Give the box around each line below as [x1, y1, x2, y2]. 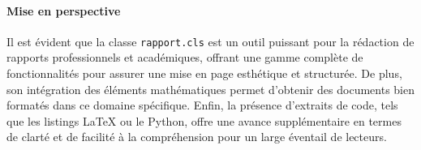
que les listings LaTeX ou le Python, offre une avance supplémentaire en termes [6, 112, 402, 129]
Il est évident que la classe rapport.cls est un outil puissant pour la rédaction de [6, 32, 415, 49]
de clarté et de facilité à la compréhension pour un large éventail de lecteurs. [6, 128, 387, 145]
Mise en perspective [6, 2, 121, 19]
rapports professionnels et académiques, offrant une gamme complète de [6, 49, 363, 66]
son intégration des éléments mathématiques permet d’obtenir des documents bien [6, 80, 415, 97]
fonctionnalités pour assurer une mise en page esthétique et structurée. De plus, [6, 65, 402, 82]
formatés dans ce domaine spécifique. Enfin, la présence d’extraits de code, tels [6, 96, 398, 114]
